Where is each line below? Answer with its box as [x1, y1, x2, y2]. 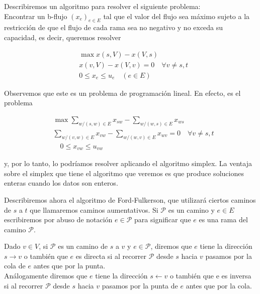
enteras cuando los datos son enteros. [4, 178, 118, 188]
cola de [4, 260, 26, 271]
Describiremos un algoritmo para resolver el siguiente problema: [4, 1, 201, 11]
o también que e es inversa [169, 270, 251, 281]
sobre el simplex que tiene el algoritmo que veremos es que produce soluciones [4, 168, 244, 178]
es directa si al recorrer [75, 250, 147, 261]
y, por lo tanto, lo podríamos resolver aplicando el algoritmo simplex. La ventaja [4, 158, 252, 169]
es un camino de [58, 241, 108, 251]
